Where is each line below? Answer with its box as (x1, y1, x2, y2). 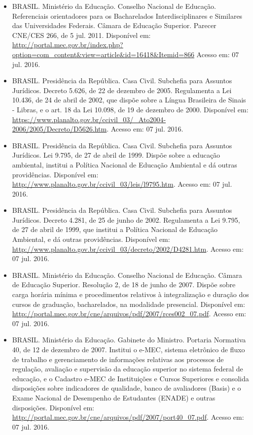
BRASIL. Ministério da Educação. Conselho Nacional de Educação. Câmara (12, 269, 242, 280)
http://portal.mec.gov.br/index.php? (12, 39, 123, 50)
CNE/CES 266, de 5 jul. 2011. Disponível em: (12, 30, 151, 40)
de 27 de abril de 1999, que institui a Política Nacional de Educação (12, 224, 218, 234)
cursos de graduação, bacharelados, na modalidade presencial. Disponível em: (12, 299, 245, 309)
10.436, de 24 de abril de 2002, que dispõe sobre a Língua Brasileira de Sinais (12, 95, 246, 105)
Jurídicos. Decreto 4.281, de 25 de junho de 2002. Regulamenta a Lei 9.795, (12, 214, 240, 225)
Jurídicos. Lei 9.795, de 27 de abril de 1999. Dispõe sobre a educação (12, 150, 220, 160)
